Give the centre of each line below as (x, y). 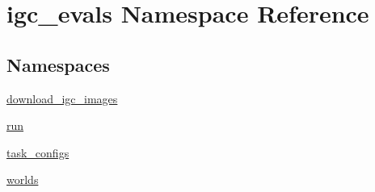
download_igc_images (62, 98)
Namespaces (58, 64)
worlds (23, 179)
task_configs (38, 152)
